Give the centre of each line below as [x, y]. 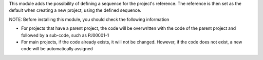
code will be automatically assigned [57, 49]
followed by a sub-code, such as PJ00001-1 [65, 35]
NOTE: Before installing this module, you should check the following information [89, 19]
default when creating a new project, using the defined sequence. [75, 10]
